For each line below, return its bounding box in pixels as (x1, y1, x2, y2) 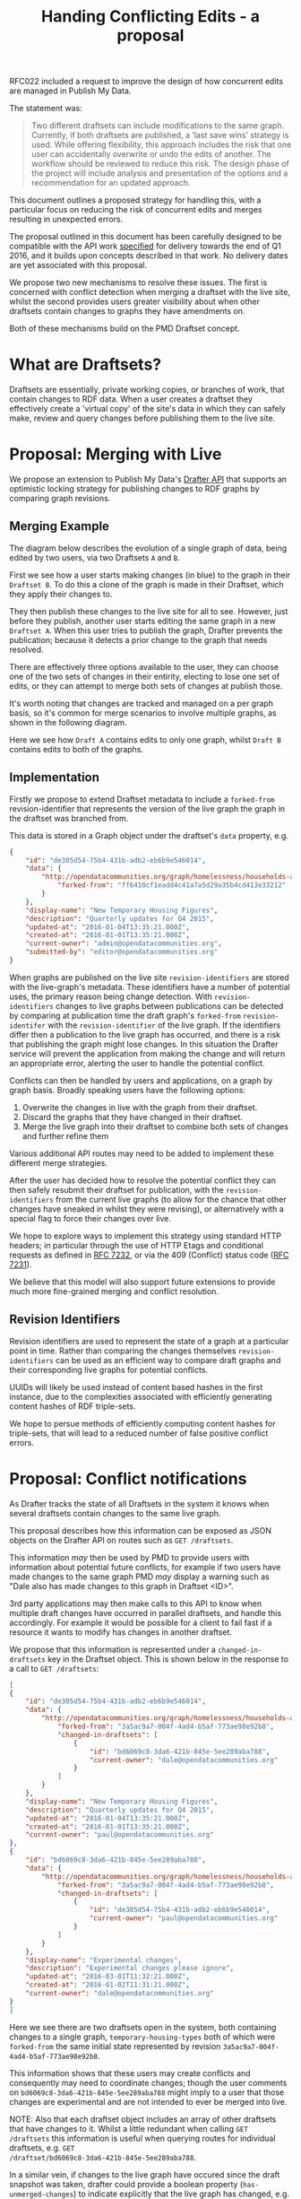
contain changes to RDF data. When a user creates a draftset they (9, 394, 254, 404)
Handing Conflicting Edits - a (41, 6, 260, 27)
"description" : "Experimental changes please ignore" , (25, 1964, 235, 1973)
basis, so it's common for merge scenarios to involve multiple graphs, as (9, 707, 277, 718)
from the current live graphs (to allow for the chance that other (55, 1194, 287, 1204)
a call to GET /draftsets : (9, 1663, 99, 1673)
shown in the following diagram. (9, 717, 127, 727)
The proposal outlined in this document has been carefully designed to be (9, 231, 282, 242)
